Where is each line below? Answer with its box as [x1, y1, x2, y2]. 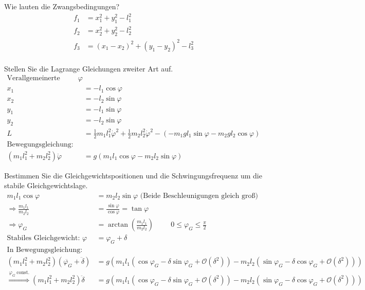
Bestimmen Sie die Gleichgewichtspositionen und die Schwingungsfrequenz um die [4, 170, 262, 180]
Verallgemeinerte [7, 75, 60, 82]
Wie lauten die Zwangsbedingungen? [4, 1, 120, 11]
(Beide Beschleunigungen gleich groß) [140, 192, 258, 200]
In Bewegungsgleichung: [7, 246, 83, 254]
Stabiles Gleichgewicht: [7, 234, 80, 242]
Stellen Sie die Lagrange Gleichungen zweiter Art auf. [4, 63, 173, 74]
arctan [108, 221, 129, 229]
